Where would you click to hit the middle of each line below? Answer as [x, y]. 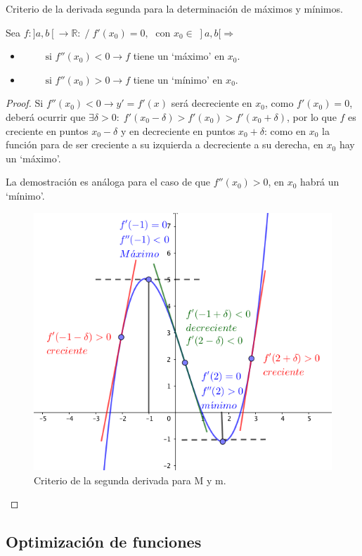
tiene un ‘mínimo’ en [178, 79]
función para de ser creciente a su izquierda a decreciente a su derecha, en [164, 144]
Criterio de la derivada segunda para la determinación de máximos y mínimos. [174, 8]
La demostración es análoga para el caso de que [108, 182]
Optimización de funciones [104, 542]
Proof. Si [25, 103]
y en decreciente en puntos [178, 130]
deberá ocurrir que [46, 116]
